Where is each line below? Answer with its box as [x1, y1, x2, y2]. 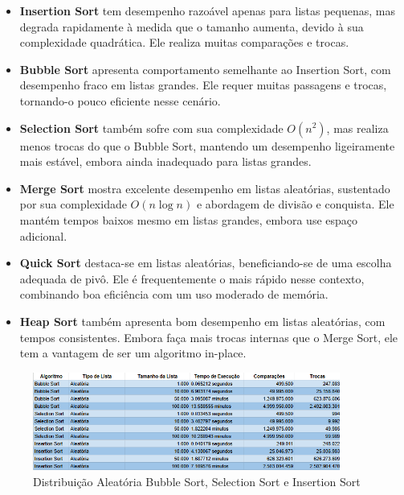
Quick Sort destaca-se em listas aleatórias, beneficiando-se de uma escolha [19, 254, 392, 271]
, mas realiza [326, 119, 389, 136]
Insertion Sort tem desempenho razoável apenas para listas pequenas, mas [19, 2, 395, 19]
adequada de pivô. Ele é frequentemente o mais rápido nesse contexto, [19, 270, 365, 287]
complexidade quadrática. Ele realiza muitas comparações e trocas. [19, 34, 349, 51]
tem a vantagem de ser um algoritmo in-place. [19, 344, 247, 361]
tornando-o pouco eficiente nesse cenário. [19, 92, 221, 109]
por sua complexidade [19, 196, 127, 212]
